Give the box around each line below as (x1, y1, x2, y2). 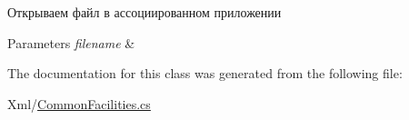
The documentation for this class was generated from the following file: (7, 64, 403, 83)
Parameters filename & (7, 33, 135, 52)
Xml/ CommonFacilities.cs (7, 94, 151, 113)
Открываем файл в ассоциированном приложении (7, 3, 282, 21)
